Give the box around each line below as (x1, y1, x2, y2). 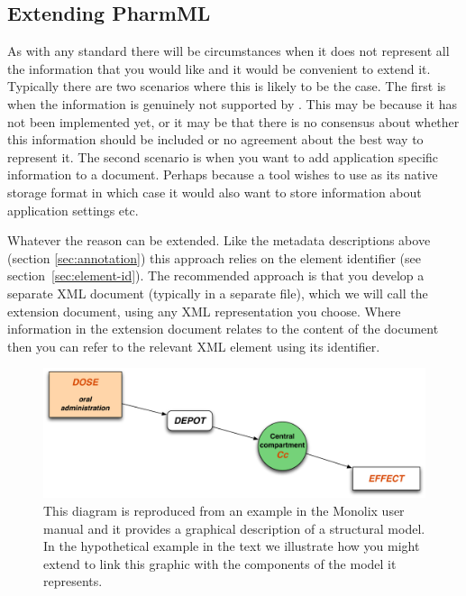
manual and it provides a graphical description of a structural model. (43, 518, 425, 537)
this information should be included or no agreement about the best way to (7, 130, 424, 149)
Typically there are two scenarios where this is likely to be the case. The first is (7, 77, 446, 96)
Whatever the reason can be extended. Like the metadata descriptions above (7, 231, 431, 250)
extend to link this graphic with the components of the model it (43, 554, 397, 573)
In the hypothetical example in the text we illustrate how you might (43, 536, 420, 555)
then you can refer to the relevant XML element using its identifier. (7, 336, 380, 355)
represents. (43, 572, 103, 591)
